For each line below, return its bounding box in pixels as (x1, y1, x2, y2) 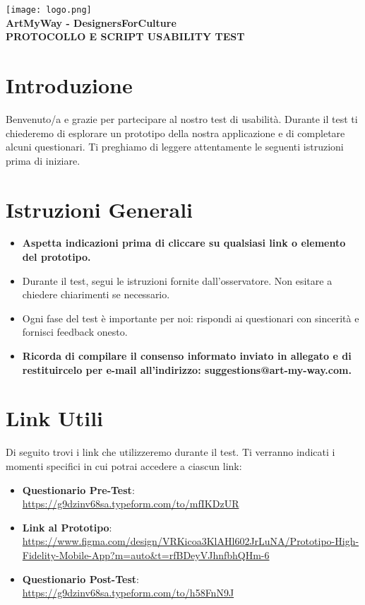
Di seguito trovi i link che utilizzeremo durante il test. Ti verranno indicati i (6, 445, 335, 459)
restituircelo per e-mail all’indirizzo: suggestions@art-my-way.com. (22, 362, 352, 377)
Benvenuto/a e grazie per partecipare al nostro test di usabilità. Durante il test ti (6, 111, 358, 126)
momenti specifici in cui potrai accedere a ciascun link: (6, 458, 242, 473)
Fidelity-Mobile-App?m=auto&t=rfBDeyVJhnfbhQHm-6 (22, 547, 270, 562)
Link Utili (6, 404, 104, 433)
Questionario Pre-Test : (22, 482, 135, 497)
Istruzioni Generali (6, 194, 193, 223)
